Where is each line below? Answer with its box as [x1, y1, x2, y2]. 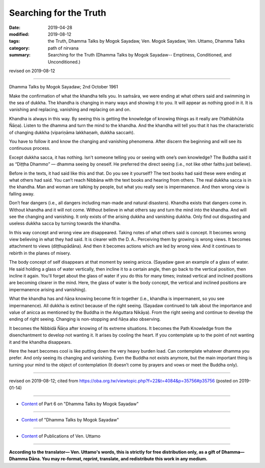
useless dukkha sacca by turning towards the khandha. [9, 220, 121, 226]
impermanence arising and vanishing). [9, 286, 87, 292]
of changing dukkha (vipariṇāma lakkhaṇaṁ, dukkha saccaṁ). [9, 129, 135, 135]
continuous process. [9, 145, 51, 151]
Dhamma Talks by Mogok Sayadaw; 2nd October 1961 [9, 84, 118, 90]
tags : [9, 38, 20, 44]
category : [9, 45, 30, 51]
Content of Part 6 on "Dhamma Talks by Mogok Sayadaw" [21, 401, 139, 407]
